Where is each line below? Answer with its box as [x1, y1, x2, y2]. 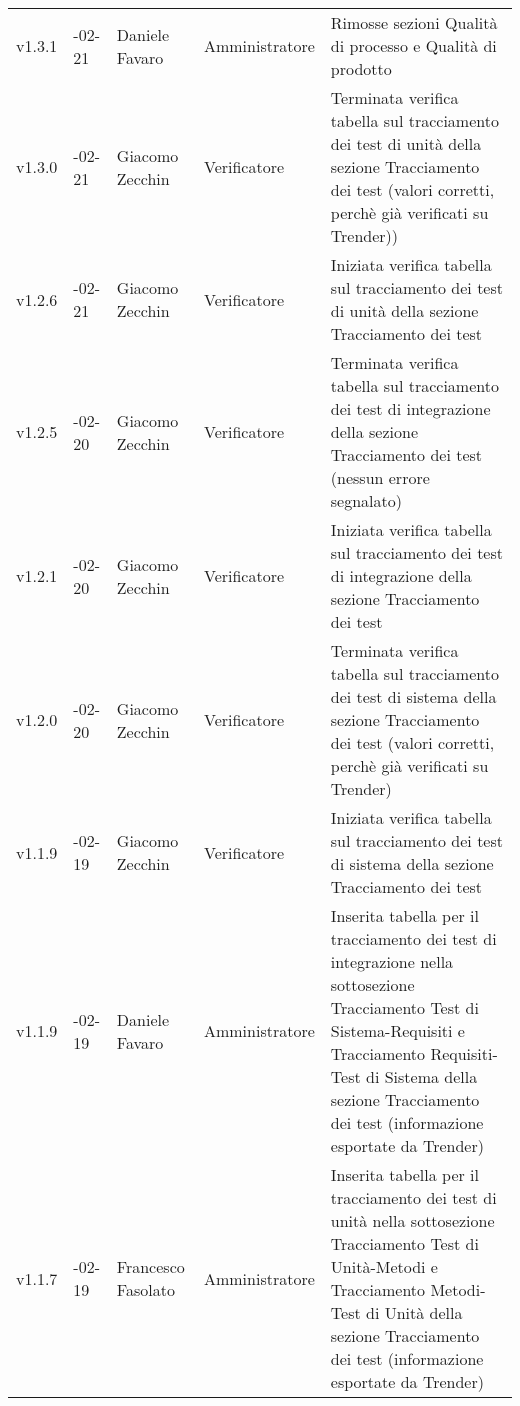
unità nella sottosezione [330, 1209, 495, 1232]
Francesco [116, 1255, 185, 1278]
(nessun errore [330, 466, 430, 489]
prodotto [330, 57, 392, 80]
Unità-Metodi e [330, 1255, 438, 1278]
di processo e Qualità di [330, 34, 497, 57]
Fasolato [116, 1278, 175, 1301]
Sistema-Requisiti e [330, 1019, 465, 1042]
